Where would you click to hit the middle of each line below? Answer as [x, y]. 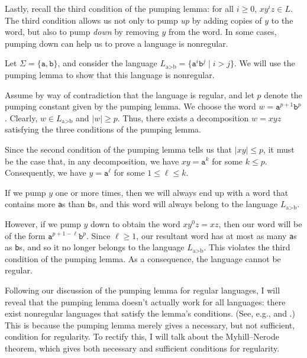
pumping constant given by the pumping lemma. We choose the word [130, 106]
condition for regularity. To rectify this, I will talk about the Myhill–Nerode [142, 336]
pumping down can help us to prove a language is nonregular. [117, 43]
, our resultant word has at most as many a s [216, 235]
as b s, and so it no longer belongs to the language [95, 247]
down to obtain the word [135, 223]
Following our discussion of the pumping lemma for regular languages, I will [143, 290]
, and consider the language [107, 63]
